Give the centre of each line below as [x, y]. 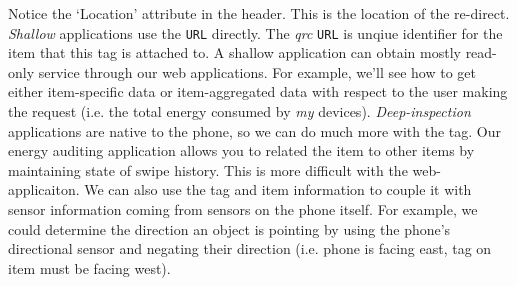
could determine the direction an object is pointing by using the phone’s [229, 228]
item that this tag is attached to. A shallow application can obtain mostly [234, 52]
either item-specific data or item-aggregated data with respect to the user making [258, 91]
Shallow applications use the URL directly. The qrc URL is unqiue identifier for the [255, 32]
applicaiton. [44, 189]
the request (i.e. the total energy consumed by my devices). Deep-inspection [239, 111]
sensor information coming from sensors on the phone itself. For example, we [243, 209]
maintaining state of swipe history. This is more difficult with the [208, 169]
